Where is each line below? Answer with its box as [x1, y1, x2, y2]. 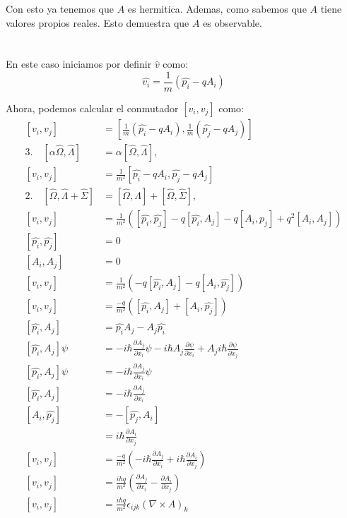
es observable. [203, 15, 262, 30]
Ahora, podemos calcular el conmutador [6, 101, 179, 116]
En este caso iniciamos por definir [6, 56, 152, 71]
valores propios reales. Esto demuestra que [6, 15, 189, 30]
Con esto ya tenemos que [6, 1, 114, 16]
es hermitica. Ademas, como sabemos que [127, 1, 307, 16]
